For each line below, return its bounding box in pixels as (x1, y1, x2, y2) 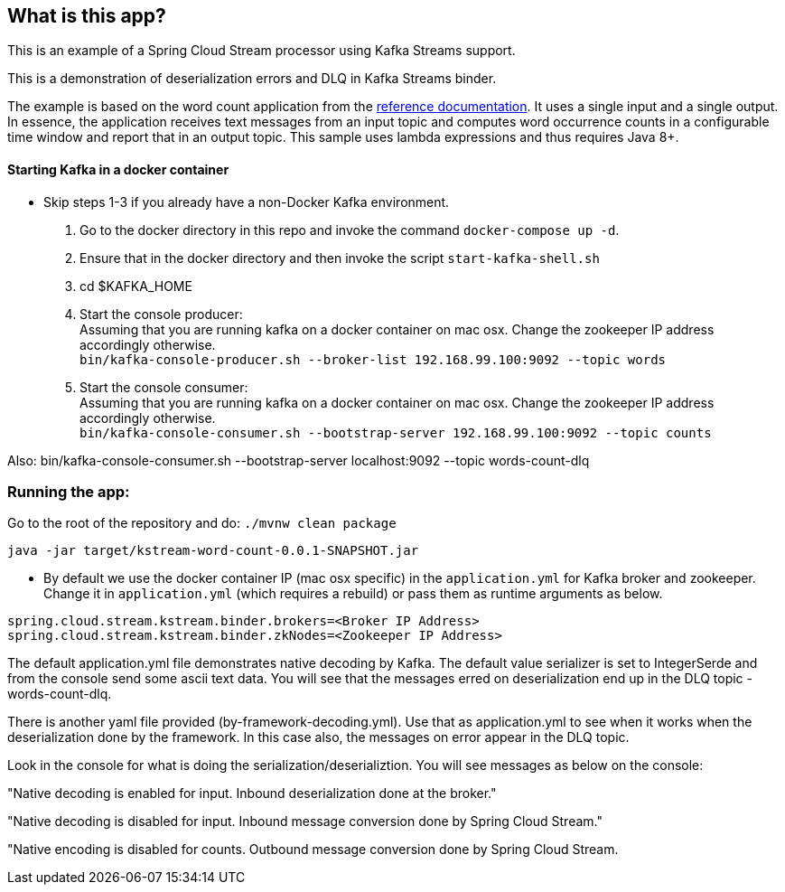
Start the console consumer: (79, 379, 248, 395)
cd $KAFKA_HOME (79, 277, 192, 294)
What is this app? (7, 5, 166, 27)
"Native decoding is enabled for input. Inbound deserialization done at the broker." (7, 785, 497, 802)
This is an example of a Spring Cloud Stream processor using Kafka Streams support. (7, 42, 516, 59)
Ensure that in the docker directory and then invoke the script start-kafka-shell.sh (79, 249, 600, 266)
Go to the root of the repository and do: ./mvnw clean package (7, 515, 397, 531)
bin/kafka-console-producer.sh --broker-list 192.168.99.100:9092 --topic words (79, 352, 667, 367)
